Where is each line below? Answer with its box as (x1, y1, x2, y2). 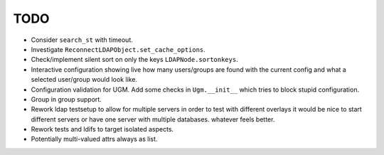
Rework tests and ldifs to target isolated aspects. (31, 125, 174, 134)
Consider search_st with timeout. (31, 36, 133, 44)
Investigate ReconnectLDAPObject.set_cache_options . (31, 45, 206, 53)
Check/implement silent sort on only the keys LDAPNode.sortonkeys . (31, 55, 238, 64)
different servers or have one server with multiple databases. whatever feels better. (31, 114, 275, 124)
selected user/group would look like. (31, 75, 138, 84)
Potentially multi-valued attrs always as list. (31, 135, 158, 144)
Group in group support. (31, 95, 102, 103)
